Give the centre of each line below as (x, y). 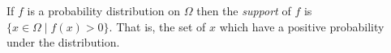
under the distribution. (63, 42)
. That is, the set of (157, 26)
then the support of (244, 10)
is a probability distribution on (104, 10)
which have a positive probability (302, 26)
